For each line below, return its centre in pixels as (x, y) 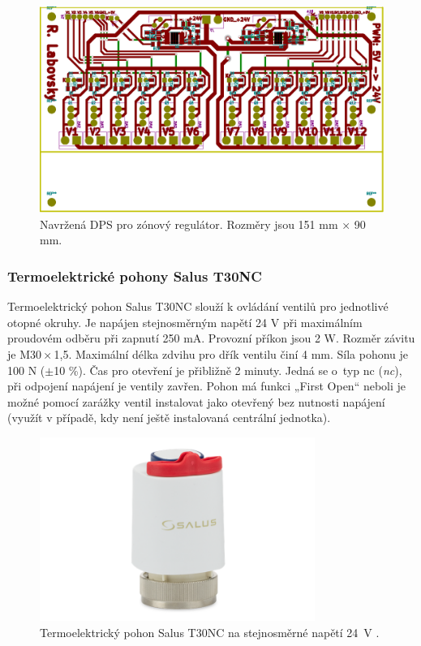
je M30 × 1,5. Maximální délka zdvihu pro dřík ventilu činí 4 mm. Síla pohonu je (208, 354)
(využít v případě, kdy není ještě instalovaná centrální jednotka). (169, 418)
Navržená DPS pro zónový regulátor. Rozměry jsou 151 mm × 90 (203, 224)
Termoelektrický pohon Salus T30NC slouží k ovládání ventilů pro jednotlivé (198, 306)
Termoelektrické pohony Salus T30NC (135, 276)
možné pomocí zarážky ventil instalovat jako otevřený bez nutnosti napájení (196, 401)
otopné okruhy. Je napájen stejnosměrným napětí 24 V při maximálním (185, 322)
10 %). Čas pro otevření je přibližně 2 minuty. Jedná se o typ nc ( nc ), (228, 370)
